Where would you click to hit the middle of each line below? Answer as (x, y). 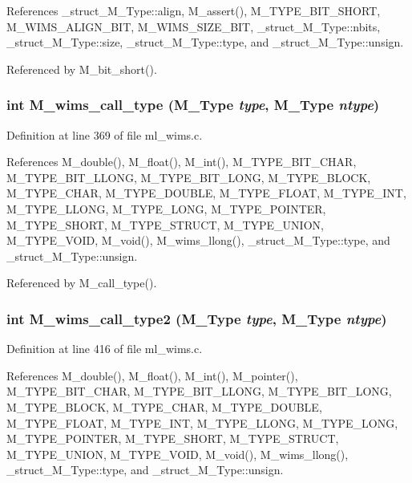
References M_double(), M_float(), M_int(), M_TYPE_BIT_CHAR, (182, 162)
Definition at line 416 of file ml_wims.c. (105, 349)
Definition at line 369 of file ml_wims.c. (105, 134)
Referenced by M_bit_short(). (82, 69)
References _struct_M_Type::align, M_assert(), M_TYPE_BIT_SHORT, (194, 10)
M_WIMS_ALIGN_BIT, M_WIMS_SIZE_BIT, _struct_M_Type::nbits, (194, 26)
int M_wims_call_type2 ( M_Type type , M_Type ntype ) (197, 318)
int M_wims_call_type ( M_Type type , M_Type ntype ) (193, 105)
